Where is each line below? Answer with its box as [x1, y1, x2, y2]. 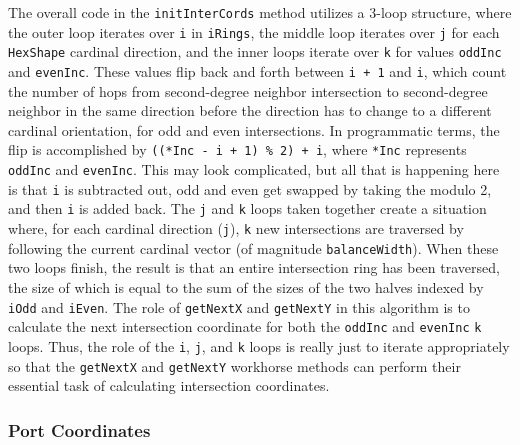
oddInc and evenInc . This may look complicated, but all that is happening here [8, 159, 500, 180]
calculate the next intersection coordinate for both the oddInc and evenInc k [8, 316, 482, 337]
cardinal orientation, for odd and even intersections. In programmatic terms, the [8, 119, 500, 140]
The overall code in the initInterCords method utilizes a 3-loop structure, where [8, 2, 512, 22]
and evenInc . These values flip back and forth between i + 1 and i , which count [8, 60, 507, 81]
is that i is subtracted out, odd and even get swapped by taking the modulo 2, [8, 178, 492, 199]
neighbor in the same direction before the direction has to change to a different [8, 100, 492, 121]
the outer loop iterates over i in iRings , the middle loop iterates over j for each [8, 21, 500, 42]
